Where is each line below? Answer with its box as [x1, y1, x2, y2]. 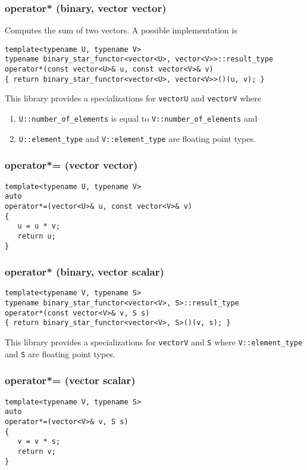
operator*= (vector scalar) [5, 373, 136, 388]
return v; [17, 447, 56, 456]
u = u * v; [17, 222, 61, 231]
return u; [17, 231, 56, 240]
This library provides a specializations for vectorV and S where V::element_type [5, 336, 303, 348]
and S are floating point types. [5, 347, 115, 360]
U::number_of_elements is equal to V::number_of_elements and [18, 112, 258, 125]
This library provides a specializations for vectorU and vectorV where [5, 92, 261, 104]
